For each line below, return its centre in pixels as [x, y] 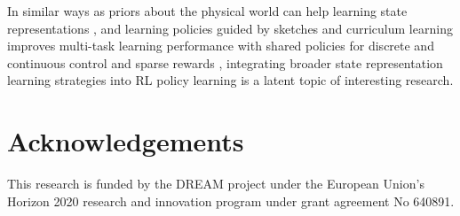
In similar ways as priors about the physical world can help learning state [207, 11]
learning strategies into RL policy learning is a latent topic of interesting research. [230, 80]
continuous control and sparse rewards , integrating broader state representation [225, 62]
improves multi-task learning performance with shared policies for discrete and [221, 46]
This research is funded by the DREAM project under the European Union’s [216, 184]
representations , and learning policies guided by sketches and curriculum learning [230, 28]
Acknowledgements [126, 141]
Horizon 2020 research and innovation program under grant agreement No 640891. [231, 201]
